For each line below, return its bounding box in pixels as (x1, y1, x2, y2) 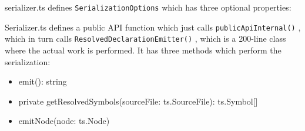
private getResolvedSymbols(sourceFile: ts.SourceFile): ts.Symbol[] (18, 95, 258, 107)
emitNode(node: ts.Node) (18, 115, 110, 127)
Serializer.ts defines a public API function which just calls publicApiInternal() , (5, 21, 301, 33)
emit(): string (18, 75, 67, 88)
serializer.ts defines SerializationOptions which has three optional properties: (5, 1, 291, 13)
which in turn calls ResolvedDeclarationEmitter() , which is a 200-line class (5, 32, 286, 45)
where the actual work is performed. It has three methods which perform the (5, 43, 281, 56)
